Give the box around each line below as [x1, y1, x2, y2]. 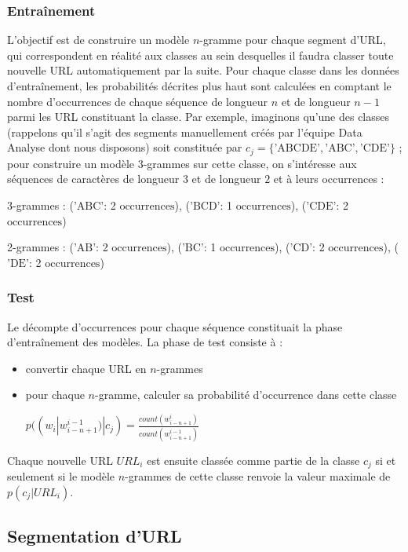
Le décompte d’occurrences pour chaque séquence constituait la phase [7, 318, 343, 334]
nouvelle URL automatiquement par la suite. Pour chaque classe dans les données [7, 62, 399, 79]
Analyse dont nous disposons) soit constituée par [7, 139, 242, 155]
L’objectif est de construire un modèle [7, 31, 190, 48]
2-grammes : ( [7, 239, 74, 255]
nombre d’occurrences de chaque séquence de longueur [7, 93, 268, 109]
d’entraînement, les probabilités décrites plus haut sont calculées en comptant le [7, 78, 392, 93]
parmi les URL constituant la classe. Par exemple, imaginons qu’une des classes [7, 108, 390, 125]
